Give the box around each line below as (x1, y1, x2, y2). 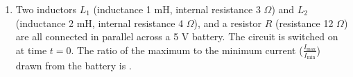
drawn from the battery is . (15, 58, 132, 73)
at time (15, 42, 47, 57)
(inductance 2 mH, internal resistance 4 (15, 15, 184, 30)
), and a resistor (193, 15, 262, 30)
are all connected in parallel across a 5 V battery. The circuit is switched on (15, 29, 338, 44)
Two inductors (15, 2, 77, 16)
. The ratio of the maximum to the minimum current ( (71, 42, 303, 57)
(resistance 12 (275, 15, 334, 30)
